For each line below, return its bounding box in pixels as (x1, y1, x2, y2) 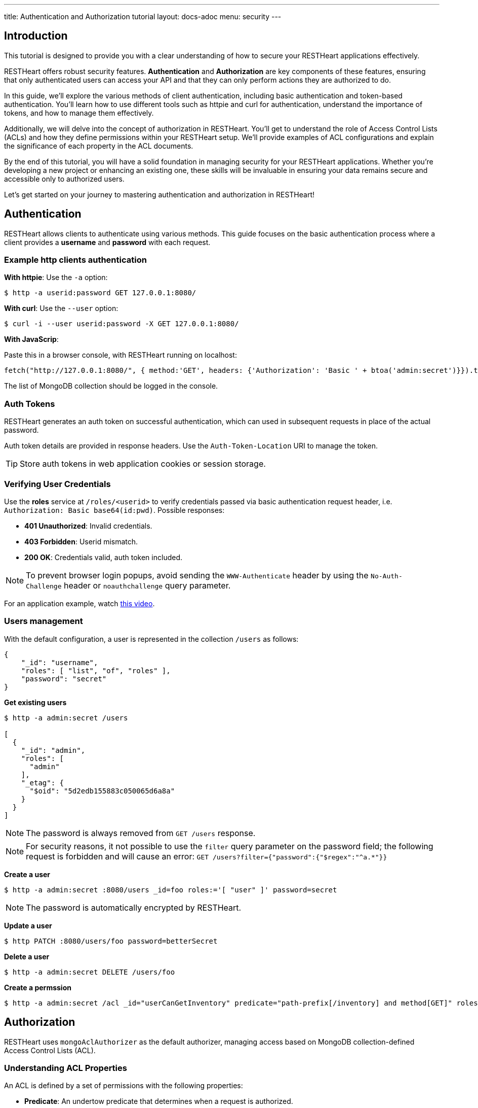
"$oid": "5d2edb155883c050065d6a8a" (29, 786, 175, 795)
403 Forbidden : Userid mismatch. (24, 537, 138, 546)
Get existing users (4, 698, 67, 707)
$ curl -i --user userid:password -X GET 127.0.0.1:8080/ (4, 320, 239, 328)
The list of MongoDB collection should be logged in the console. (4, 382, 218, 391)
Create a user (4, 870, 51, 879)
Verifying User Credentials (4, 478, 111, 489)
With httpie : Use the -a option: (4, 273, 108, 282)
